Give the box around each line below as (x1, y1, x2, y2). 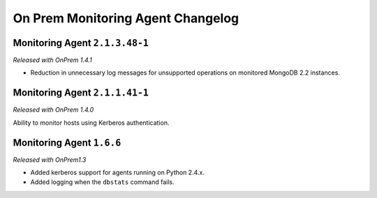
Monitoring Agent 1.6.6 (13, 137, 121, 148)
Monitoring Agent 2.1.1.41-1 (13, 87, 149, 99)
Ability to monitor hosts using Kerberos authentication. (13, 119, 170, 127)
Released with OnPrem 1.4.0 (13, 105, 94, 114)
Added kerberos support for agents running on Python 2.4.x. (30, 168, 205, 177)
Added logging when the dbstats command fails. (30, 178, 175, 186)
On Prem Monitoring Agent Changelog (13, 10, 239, 26)
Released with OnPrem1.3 (13, 155, 87, 164)
